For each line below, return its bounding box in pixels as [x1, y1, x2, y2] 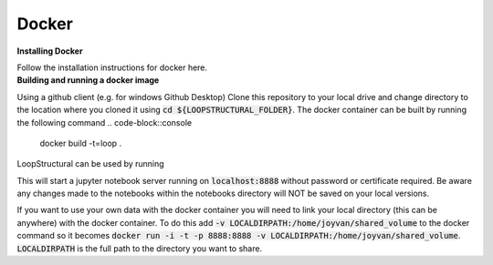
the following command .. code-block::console [16, 117, 192, 127]
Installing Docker [16, 46, 83, 56]
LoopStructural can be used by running [16, 158, 164, 169]
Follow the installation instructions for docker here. [16, 62, 208, 73]
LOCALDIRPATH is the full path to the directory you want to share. [16, 242, 263, 254]
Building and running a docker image [16, 75, 160, 86]
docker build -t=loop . [39, 138, 122, 148]
